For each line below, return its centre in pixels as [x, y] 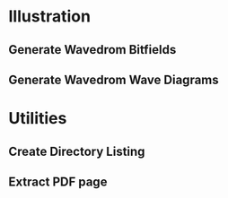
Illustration [50, 17]
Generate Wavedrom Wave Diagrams [114, 79]
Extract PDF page [58, 181]
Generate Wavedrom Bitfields [92, 50]
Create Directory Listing [77, 151]
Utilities [38, 119]
